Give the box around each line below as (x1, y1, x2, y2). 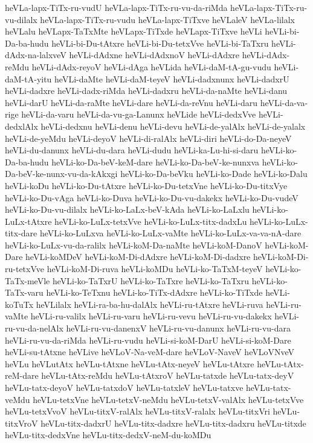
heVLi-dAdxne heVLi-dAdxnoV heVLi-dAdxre (69, 48, 240, 61)
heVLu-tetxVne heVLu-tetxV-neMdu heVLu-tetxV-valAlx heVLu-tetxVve (33, 393, 304, 405)
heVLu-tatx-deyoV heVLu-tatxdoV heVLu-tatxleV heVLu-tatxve (5, 381, 244, 393)
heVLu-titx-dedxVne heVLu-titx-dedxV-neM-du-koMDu (5, 428, 211, 441)
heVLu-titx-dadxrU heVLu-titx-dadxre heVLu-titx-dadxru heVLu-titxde (40, 416, 306, 429)
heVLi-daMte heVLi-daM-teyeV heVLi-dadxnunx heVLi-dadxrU (54, 72, 289, 85)
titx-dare (5, 227, 37, 239)
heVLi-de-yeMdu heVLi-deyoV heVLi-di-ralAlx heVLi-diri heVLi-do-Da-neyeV (5, 132, 292, 144)
